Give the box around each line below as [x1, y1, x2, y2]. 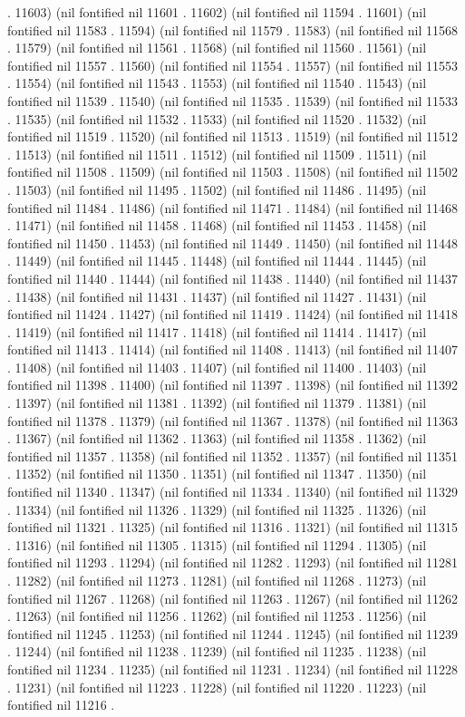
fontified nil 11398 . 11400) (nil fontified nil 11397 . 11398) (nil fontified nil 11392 [7, 375, 459, 394]
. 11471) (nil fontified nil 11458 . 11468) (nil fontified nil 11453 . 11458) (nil [7, 216, 427, 235]
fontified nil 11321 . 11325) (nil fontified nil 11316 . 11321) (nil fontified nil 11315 [7, 518, 459, 537]
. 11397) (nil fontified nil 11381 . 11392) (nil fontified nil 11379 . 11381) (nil [7, 393, 427, 412]
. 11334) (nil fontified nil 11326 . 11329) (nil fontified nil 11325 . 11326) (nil [7, 499, 427, 518]
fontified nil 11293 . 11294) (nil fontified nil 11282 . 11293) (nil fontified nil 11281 [7, 553, 459, 572]
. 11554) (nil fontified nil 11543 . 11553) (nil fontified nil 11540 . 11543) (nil [7, 73, 427, 92]
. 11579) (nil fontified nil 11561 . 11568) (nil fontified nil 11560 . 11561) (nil [7, 38, 427, 57]
